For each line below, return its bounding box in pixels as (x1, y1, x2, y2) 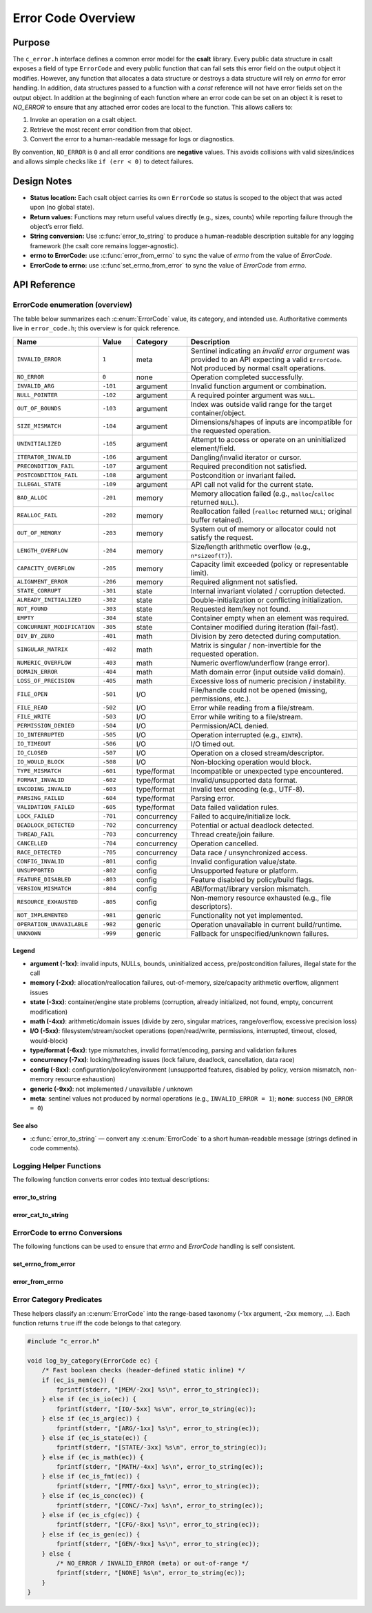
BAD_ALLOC (17, 494, 48, 501)
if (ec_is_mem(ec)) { (41, 1376, 115, 1384)
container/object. (190, 408, 247, 417)
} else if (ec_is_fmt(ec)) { (41, 1472, 141, 1481)
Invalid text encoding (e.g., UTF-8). (190, 784, 304, 794)
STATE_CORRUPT (17, 587, 61, 594)
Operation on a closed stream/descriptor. (190, 748, 324, 758)
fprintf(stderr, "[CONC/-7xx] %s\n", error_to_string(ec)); (56, 1501, 264, 1510)
